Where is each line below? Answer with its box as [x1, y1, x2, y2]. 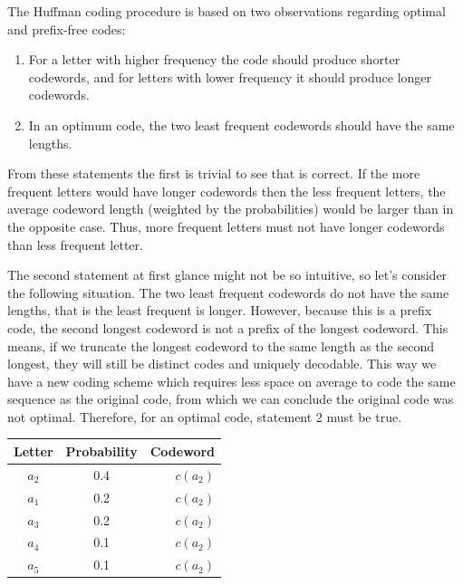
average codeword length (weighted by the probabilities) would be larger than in [7, 199, 454, 218]
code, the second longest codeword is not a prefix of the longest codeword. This [7, 318, 449, 337]
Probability [65, 441, 138, 460]
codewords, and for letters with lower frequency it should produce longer [28, 67, 432, 86]
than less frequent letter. [7, 235, 143, 254]
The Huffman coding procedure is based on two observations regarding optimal [7, 2, 446, 20]
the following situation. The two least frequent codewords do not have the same [7, 283, 449, 302]
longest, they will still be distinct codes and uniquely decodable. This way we [7, 354, 437, 373]
